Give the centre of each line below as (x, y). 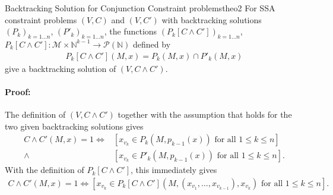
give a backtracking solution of (61, 68)
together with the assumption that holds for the (205, 114)
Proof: (18, 91)
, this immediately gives (174, 170)
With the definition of (45, 170)
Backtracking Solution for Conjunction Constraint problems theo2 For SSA (140, 8)
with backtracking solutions (212, 19)
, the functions (131, 31)
